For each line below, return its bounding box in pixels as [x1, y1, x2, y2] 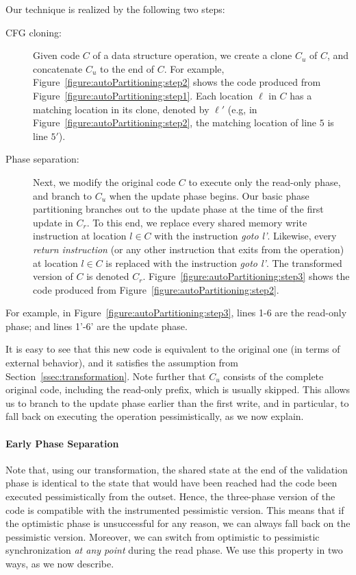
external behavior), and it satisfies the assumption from [5, 355, 239, 370]
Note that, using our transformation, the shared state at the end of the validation [5, 462, 348, 476]
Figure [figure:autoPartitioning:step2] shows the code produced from [33, 75, 321, 89]
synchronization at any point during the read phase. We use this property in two [5, 543, 343, 557]
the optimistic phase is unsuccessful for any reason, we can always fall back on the [5, 516, 351, 530]
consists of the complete [223, 368, 324, 383]
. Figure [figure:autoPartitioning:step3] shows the [142, 269, 350, 283]
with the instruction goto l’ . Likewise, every [154, 228, 337, 243]
